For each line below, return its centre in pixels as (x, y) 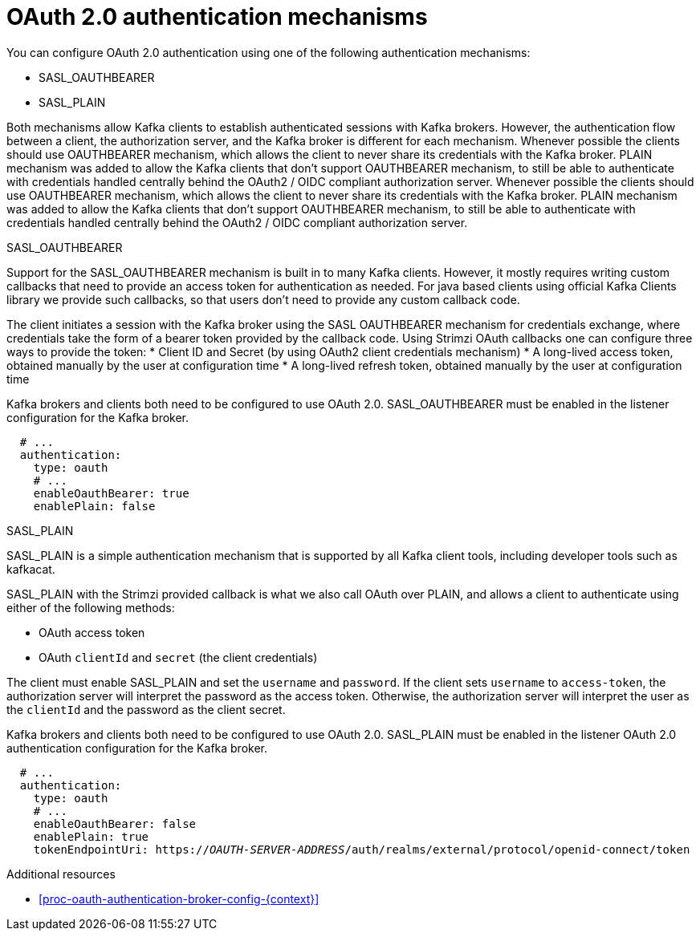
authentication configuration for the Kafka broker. (137, 748)
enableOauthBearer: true (111, 493)
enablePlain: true (91, 836)
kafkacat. (31, 569)
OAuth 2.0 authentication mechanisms (217, 17)
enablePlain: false (94, 506)
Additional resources (61, 874)
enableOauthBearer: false (115, 823)
